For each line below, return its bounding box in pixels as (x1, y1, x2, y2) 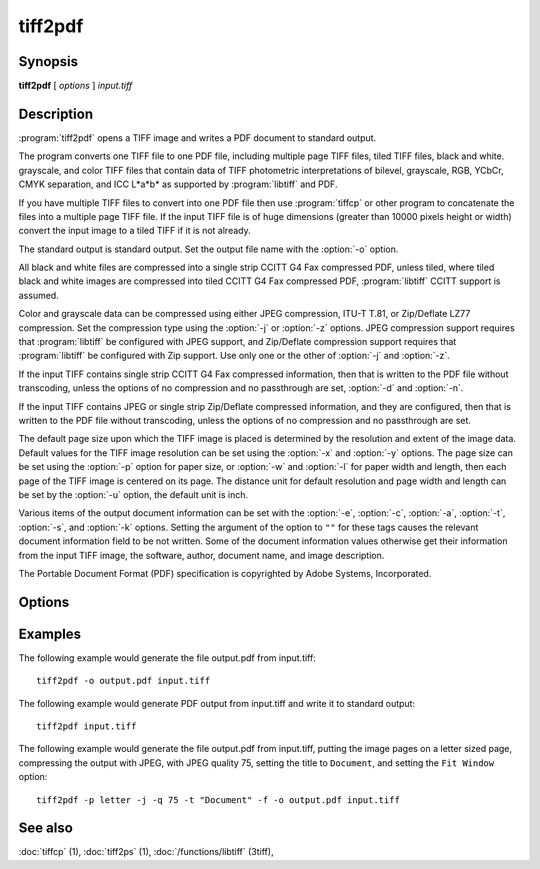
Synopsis (18, 53, 79, 70)
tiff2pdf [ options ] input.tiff (18, 80, 133, 92)
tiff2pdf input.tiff (36, 721, 137, 732)
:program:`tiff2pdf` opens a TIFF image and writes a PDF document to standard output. (18, 131, 377, 144)
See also (18, 820, 74, 837)
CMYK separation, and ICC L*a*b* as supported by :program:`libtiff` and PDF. (18, 178, 338, 190)
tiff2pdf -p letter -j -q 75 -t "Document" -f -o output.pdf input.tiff (36, 794, 400, 805)
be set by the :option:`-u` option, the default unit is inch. (18, 488, 249, 500)
